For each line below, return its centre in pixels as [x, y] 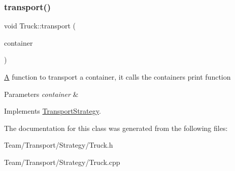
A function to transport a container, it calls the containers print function [117, 77]
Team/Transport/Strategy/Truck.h [59, 145]
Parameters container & [41, 94]
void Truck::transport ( [40, 26]
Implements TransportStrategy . [53, 111]
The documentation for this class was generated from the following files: [116, 128]
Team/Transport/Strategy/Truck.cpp [62, 162]
